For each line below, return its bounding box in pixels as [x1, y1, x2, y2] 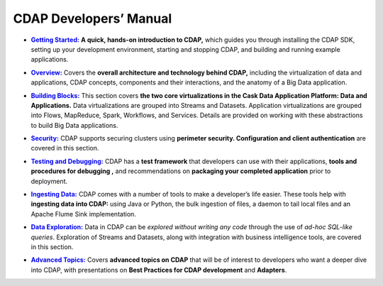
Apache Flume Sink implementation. [30, 209, 136, 218]
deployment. [30, 177, 67, 185]
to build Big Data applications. [30, 121, 118, 129]
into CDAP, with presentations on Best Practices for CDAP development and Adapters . [30, 265, 287, 274]
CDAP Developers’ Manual [13, 11, 172, 26]
